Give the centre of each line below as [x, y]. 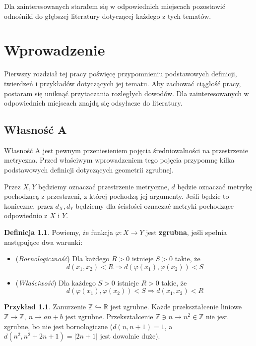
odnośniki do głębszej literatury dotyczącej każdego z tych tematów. [108, 16]
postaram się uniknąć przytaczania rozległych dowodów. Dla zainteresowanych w [127, 93]
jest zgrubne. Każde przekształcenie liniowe [176, 307]
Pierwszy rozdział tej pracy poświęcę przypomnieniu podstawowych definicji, [121, 74]
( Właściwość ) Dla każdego [56, 282]
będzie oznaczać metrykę [215, 186]
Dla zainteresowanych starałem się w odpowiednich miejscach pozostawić [115, 6]
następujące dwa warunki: [43, 242]
